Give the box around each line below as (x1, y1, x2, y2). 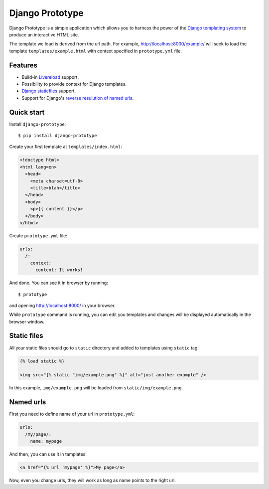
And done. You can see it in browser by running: (9, 280, 108, 286)
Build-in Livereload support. (21, 74, 79, 80)
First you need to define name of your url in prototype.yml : (9, 411, 135, 417)
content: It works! (35, 267, 83, 273)
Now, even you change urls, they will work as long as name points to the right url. (9, 477, 176, 483)
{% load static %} (19, 358, 65, 364)
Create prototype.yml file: (9, 232, 67, 239)
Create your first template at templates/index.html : (9, 144, 122, 150)
